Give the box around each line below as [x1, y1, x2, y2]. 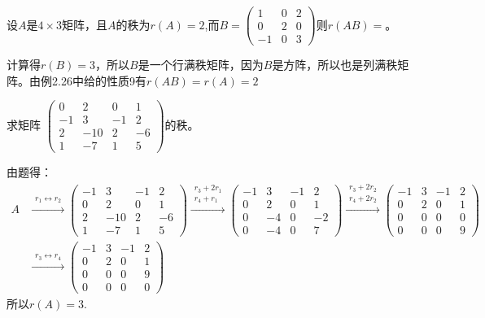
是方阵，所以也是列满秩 [272, 56, 398, 73]
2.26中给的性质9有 [51, 72, 146, 89]
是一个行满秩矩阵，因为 [138, 56, 264, 73]
